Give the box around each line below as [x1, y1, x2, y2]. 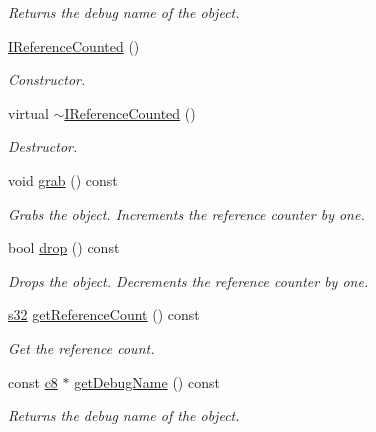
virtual [8, 102, 49, 123]
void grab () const [8, 169, 118, 190]
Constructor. [8, 69, 86, 90]
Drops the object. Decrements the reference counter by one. [8, 270, 369, 291]
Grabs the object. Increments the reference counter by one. [8, 203, 365, 224]
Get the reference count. [8, 337, 155, 358]
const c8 [8, 371, 58, 392]
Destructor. [8, 136, 78, 157]
